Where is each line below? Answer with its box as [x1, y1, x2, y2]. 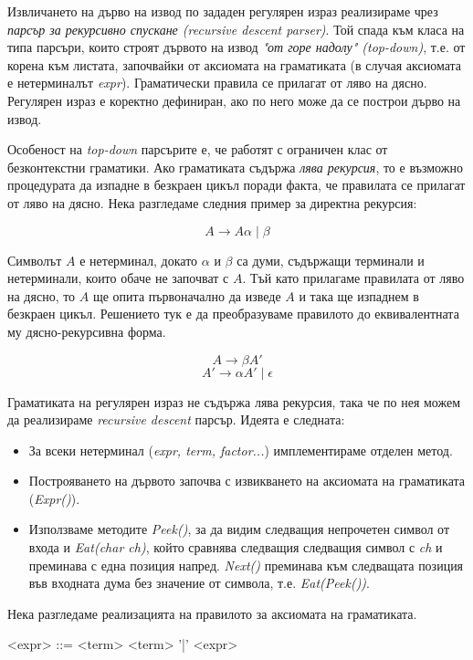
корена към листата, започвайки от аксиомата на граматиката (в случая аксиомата [7, 55, 462, 74]
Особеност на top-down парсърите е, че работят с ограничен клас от [7, 140, 388, 159]
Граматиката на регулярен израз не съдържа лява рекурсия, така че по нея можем [7, 392, 461, 411]
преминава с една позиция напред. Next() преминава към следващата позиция [28, 555, 464, 574]
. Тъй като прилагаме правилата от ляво [242, 268, 465, 288]
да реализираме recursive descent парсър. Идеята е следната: [7, 410, 345, 429]
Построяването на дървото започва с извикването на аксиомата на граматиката [28, 471, 466, 490]
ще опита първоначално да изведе [92, 286, 281, 305]
